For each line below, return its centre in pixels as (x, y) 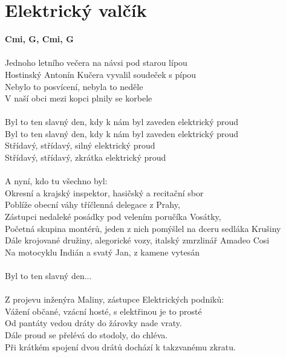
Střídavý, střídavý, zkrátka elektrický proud (86, 157)
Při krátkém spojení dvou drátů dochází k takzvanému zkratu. (120, 346)
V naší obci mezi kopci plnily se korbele (79, 98)
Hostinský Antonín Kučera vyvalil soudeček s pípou (101, 74)
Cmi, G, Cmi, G (39, 39)
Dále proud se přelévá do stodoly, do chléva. (86, 334)
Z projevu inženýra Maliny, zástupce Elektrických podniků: (115, 299)
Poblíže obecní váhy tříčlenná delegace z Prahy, (93, 204)
